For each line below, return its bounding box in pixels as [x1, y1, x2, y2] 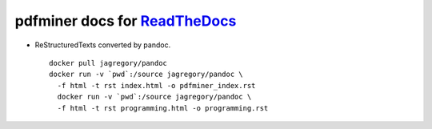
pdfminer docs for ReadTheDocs [14, 12, 237, 30]
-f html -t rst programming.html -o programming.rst [57, 103, 269, 112]
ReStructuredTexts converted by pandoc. [34, 40, 171, 50]
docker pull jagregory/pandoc [49, 58, 168, 67]
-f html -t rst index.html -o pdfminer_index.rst [57, 81, 256, 90]
